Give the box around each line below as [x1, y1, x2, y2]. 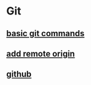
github [6, 69, 32, 80]
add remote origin [6, 48, 75, 58]
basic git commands [6, 28, 85, 39]
